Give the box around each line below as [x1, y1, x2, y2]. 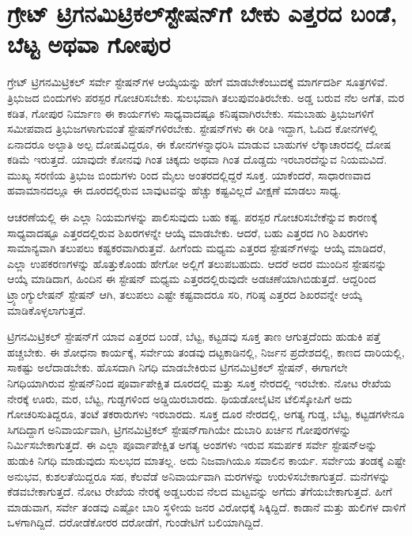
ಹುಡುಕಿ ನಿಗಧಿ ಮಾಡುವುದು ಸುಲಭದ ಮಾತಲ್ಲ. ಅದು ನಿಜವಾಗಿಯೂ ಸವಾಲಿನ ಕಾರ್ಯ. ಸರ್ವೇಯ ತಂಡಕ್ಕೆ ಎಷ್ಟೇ [7, 451, 406, 468]
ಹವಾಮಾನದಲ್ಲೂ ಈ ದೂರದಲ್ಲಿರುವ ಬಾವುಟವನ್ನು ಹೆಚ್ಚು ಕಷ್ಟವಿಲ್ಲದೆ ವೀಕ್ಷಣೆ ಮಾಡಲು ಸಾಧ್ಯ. [7, 182, 342, 198]
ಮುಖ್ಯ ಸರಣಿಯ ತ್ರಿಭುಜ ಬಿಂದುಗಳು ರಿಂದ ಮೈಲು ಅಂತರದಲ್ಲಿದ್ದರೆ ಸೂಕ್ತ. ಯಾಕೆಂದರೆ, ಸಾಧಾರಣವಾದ [7, 166, 371, 183]
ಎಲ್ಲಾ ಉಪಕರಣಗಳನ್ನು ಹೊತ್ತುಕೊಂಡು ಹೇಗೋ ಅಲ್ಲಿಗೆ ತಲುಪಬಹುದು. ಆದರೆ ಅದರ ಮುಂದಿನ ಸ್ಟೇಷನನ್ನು [7, 255, 387, 271]
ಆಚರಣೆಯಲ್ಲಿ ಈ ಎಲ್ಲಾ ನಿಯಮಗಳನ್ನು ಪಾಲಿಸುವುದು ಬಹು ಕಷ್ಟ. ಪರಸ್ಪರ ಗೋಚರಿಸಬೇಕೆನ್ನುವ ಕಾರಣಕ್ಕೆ [7, 209, 377, 225]
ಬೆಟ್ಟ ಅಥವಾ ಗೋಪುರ [7, 28, 171, 60]
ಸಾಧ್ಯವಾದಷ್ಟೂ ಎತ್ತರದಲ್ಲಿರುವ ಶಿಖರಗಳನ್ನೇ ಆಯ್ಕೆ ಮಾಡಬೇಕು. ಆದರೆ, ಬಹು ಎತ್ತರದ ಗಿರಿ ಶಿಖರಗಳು [7, 224, 369, 240]
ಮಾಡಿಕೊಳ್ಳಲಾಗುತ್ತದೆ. [7, 301, 86, 318]
